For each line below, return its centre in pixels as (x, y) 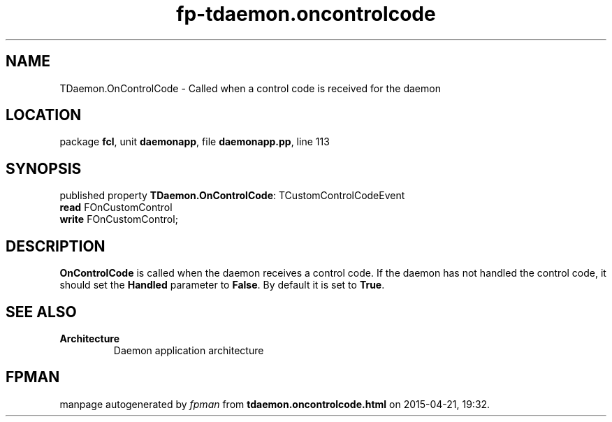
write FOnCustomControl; (119, 219)
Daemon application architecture (189, 350)
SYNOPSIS (44, 168)
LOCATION (44, 115)
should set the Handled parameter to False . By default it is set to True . (222, 285)
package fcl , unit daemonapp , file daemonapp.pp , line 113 (195, 142)
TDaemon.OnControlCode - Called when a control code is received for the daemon (250, 88)
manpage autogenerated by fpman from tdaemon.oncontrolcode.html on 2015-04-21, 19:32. (275, 404)
